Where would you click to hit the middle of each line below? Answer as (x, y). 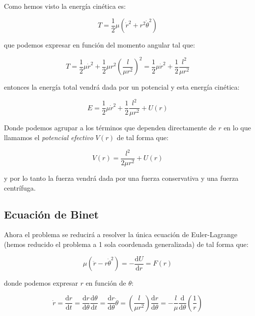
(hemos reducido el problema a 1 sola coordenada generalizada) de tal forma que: (126, 244)
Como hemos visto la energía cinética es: (65, 6)
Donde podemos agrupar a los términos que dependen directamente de (110, 128)
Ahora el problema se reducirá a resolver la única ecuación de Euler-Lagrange (121, 234)
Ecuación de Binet (52, 214)
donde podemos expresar (41, 283)
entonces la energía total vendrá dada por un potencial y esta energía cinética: (122, 87)
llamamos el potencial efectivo (49, 137)
